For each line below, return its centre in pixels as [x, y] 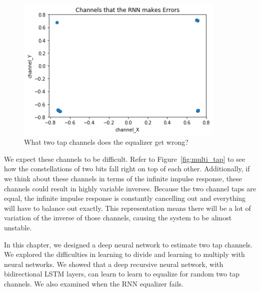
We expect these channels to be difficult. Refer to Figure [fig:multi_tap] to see [125, 159]
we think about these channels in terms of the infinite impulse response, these [123, 179]
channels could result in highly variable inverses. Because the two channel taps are [130, 188]
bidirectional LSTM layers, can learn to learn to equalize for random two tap [122, 274]
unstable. [18, 227]
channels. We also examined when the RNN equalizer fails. [94, 283]
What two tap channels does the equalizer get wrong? [106, 142]
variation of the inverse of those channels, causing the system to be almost [118, 218]
